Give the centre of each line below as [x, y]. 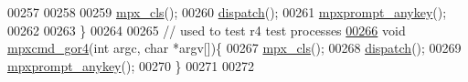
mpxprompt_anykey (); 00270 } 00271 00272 [131, 65]
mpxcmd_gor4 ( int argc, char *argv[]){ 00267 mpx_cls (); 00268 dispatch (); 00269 [234, 48]
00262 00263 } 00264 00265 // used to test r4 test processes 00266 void [207, 30]
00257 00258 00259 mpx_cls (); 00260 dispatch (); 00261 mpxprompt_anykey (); [227, 12]
